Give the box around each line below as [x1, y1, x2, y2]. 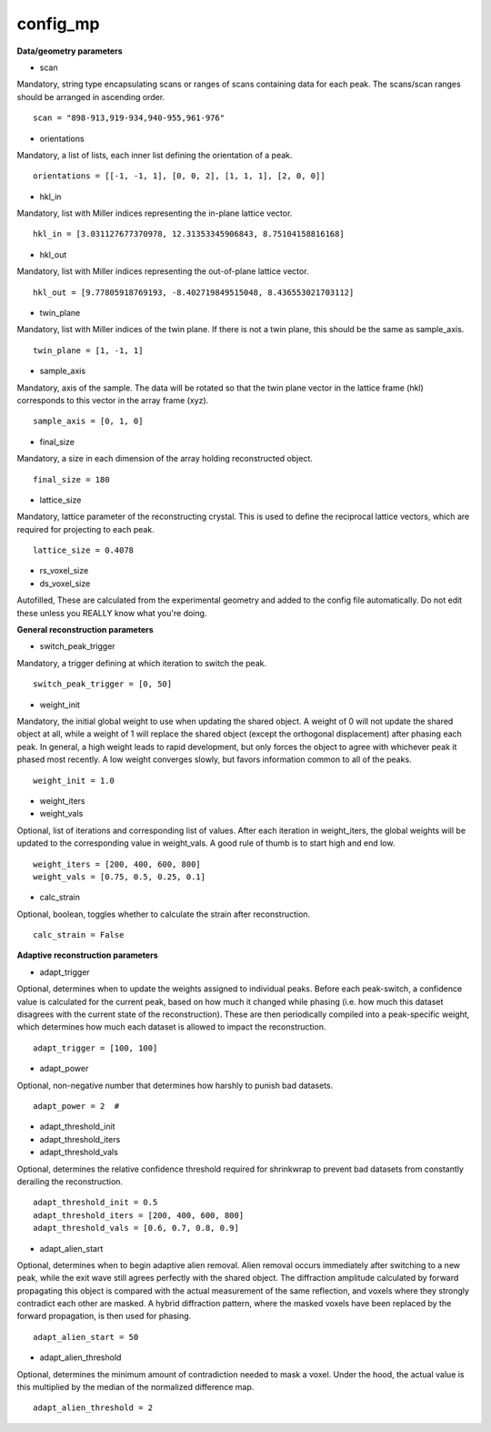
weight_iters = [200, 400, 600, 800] [33, 858, 202, 869]
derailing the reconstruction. [16, 1175, 123, 1187]
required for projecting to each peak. [16, 523, 155, 534]
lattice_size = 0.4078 [33, 545, 135, 555]
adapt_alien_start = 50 [33, 1332, 139, 1342]
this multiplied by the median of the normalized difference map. [16, 1382, 255, 1393]
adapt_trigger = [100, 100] [33, 1042, 158, 1053]
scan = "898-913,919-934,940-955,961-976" [33, 113, 225, 123]
